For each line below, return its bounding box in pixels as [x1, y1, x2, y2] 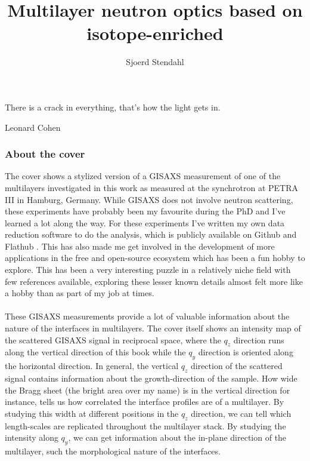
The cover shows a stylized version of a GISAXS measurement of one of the [5, 170, 281, 182]
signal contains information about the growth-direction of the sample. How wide [5, 372, 297, 385]
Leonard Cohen [5, 121, 61, 133]
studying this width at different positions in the [5, 407, 179, 419]
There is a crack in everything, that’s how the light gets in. [5, 100, 221, 113]
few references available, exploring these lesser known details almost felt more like [5, 275, 303, 287]
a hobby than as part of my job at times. [5, 287, 154, 299]
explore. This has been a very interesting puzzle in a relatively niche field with [5, 263, 291, 276]
